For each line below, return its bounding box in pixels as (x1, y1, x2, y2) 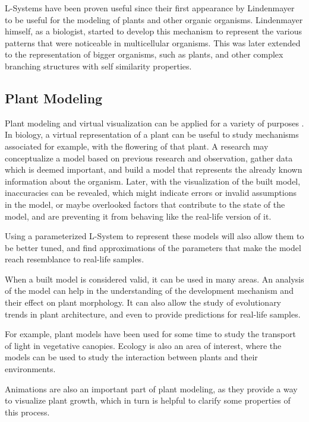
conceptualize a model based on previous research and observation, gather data (5, 151, 293, 164)
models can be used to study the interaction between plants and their (5, 351, 258, 363)
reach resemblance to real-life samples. (5, 253, 144, 265)
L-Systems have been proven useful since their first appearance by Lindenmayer (5, 2, 295, 14)
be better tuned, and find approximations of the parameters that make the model (5, 241, 301, 253)
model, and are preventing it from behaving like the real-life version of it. (5, 210, 272, 222)
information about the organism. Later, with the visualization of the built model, (5, 174, 301, 187)
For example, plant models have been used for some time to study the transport (5, 328, 296, 340)
